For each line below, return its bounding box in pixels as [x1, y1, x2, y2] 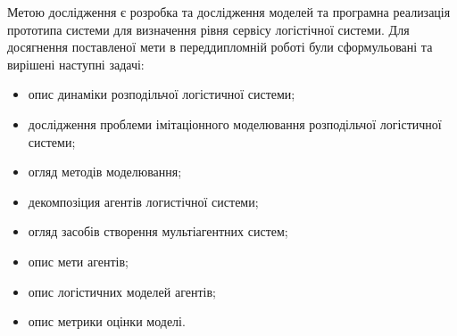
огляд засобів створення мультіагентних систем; [28, 222, 288, 241]
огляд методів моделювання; [28, 162, 182, 181]
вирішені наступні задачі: [7, 54, 145, 73]
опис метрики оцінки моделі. [28, 312, 186, 331]
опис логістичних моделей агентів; [28, 282, 216, 300]
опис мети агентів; [28, 251, 129, 270]
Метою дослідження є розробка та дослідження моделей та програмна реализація [7, 3, 451, 20]
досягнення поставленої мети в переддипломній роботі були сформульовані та [7, 37, 433, 56]
